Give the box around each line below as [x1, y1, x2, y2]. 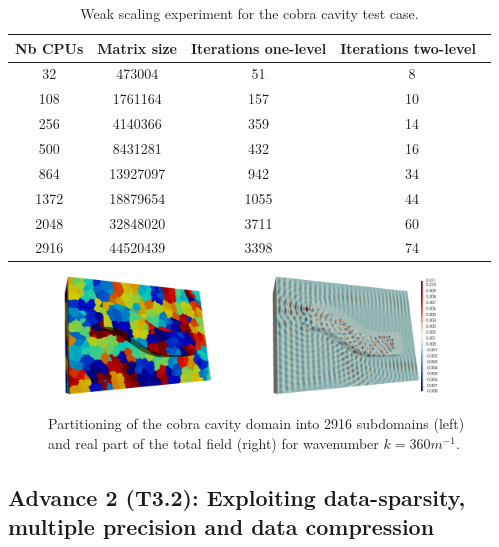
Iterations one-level [191, 37, 327, 58]
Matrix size [97, 37, 177, 58]
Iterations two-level [340, 37, 476, 58]
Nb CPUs [15, 37, 84, 58]
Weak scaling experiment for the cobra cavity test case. [80, 3, 419, 23]
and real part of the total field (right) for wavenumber [48, 432, 379, 453]
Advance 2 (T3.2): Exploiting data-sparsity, [8, 481, 466, 512]
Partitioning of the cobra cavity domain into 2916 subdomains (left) [48, 413, 465, 434]
